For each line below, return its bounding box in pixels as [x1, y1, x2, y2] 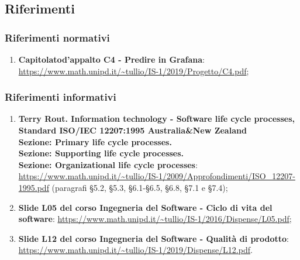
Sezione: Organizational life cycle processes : [18, 158, 198, 170]
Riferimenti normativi [5, 30, 110, 45]
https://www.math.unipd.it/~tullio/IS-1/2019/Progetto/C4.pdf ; [18, 64, 249, 77]
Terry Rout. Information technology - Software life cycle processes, [18, 112, 295, 125]
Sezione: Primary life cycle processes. [18, 135, 172, 148]
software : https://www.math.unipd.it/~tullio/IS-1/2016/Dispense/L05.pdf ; [18, 213, 292, 225]
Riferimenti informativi [5, 90, 116, 104]
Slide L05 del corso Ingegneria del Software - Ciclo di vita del [18, 201, 273, 213]
